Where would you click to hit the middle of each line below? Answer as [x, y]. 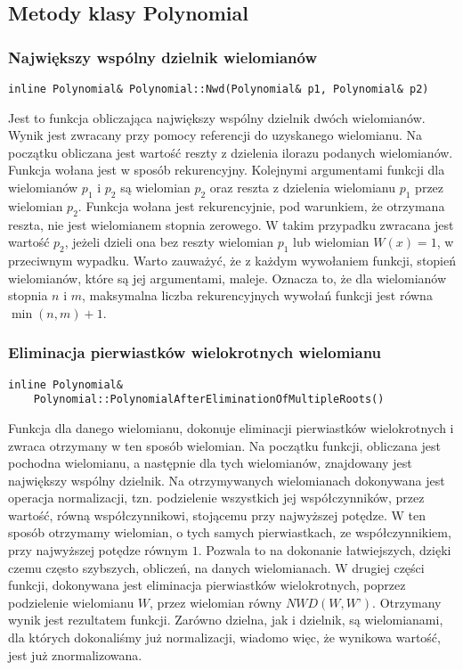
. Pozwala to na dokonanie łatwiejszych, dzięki [325, 550]
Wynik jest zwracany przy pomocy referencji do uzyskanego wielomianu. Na [215, 135]
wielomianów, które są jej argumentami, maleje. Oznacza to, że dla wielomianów [227, 278]
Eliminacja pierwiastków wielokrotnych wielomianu [195, 352]
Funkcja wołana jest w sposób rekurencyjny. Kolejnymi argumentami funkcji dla [227, 170]
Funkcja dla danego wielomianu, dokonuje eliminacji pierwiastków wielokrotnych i [231, 427]
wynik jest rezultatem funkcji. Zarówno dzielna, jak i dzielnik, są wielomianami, [226, 620]
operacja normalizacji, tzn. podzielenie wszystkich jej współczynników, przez [216, 498]
